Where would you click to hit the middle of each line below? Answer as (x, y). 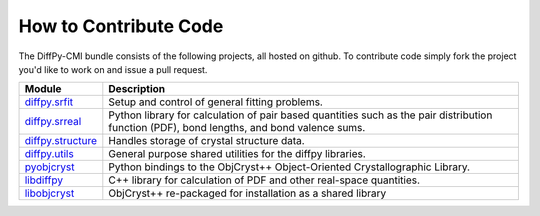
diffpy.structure (61, 141)
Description (136, 89)
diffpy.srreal (53, 122)
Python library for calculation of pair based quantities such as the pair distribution (300, 115)
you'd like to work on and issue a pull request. (113, 69)
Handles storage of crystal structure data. (206, 141)
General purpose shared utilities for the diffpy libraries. (237, 154)
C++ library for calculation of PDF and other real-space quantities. (264, 180)
